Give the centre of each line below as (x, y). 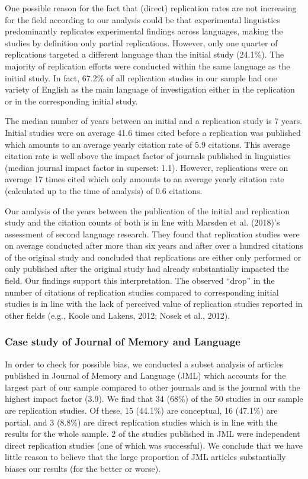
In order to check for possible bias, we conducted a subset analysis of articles (144, 364)
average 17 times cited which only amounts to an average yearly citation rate (145, 179)
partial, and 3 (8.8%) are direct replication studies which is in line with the (141, 422)
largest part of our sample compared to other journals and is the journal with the (153, 387)
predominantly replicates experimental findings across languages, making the (144, 31)
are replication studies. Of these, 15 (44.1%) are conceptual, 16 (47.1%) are (141, 410)
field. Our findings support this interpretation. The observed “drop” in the (140, 280)
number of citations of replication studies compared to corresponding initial (142, 292)
